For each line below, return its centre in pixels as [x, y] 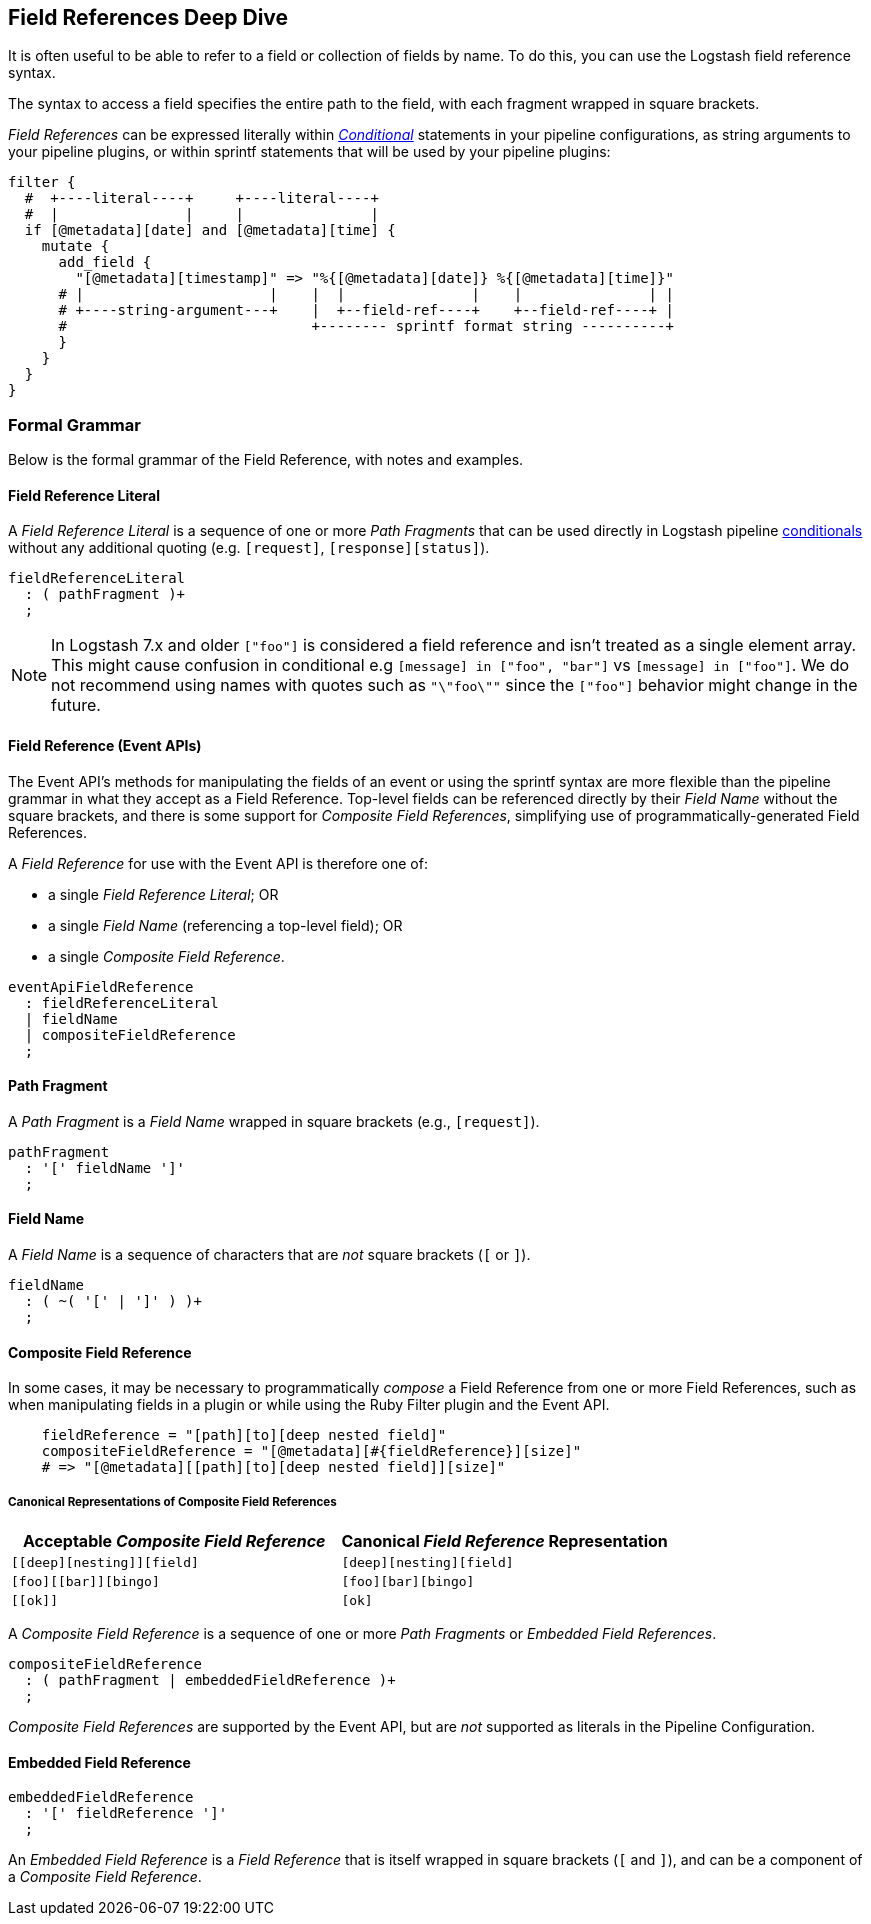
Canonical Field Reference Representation [504, 1541]
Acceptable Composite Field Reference [174, 1541]
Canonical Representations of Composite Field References [172, 1501]
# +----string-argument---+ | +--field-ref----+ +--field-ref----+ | [366, 310]
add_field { [105, 262]
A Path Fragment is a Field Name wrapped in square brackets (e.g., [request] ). [274, 1121]
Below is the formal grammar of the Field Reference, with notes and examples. [266, 460]
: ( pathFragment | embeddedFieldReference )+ [210, 1680]
